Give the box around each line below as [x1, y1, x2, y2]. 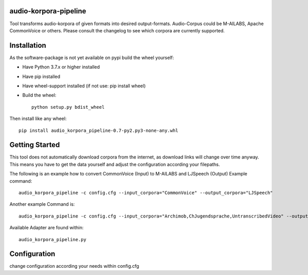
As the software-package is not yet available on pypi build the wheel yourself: [9, 54, 175, 61]
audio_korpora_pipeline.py [18, 237, 87, 242]
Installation [9, 41, 46, 50]
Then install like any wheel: [9, 115, 67, 122]
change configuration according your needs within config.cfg [9, 263, 140, 269]
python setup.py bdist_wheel [31, 104, 105, 110]
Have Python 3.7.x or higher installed [22, 64, 100, 70]
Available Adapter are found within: [9, 225, 84, 231]
